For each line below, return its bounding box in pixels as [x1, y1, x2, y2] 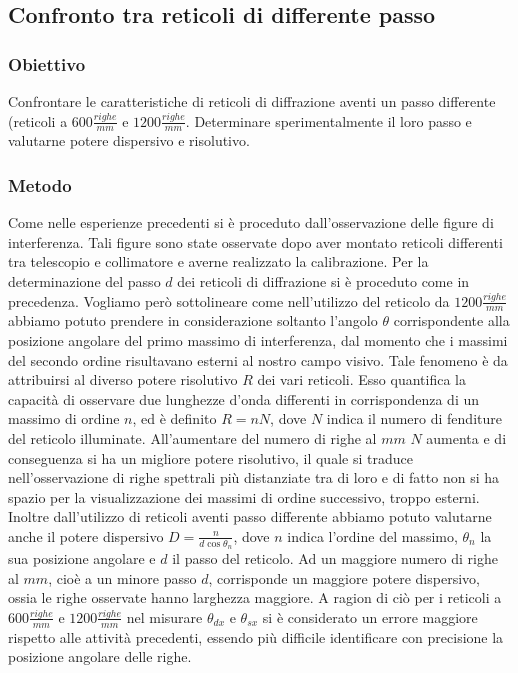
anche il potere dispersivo [8, 525, 164, 546]
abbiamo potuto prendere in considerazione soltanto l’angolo [8, 310, 378, 331]
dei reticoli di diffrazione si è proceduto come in [177, 271, 470, 292]
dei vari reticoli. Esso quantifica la [257, 369, 466, 390]
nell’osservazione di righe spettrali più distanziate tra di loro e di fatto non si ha [8, 467, 499, 488]
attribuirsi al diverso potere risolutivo [8, 369, 238, 390]
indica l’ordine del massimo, [287, 525, 458, 546]
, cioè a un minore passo [48, 567, 197, 588]
